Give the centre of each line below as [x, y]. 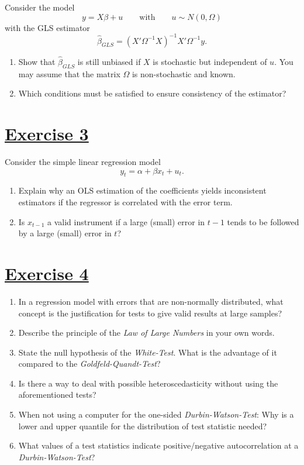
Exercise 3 [47, 134]
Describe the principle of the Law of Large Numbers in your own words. [146, 333]
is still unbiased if [109, 61]
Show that [37, 61]
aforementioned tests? [57, 395]
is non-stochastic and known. [184, 73]
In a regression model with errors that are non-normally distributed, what [151, 301]
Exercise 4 [47, 273]
